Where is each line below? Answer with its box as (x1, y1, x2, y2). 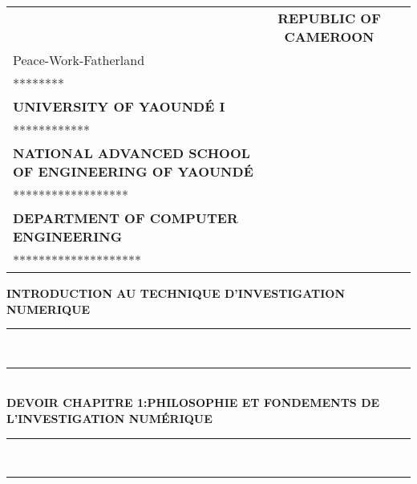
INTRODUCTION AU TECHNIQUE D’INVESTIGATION (6, 285, 345, 301)
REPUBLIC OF (277, 9, 381, 27)
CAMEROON (284, 27, 374, 46)
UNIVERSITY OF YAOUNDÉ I (13, 97, 225, 116)
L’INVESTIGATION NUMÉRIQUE (6, 409, 213, 426)
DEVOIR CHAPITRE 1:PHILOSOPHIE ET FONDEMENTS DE (6, 394, 380, 411)
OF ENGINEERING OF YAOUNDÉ (13, 162, 253, 181)
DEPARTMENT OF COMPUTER (13, 209, 238, 227)
